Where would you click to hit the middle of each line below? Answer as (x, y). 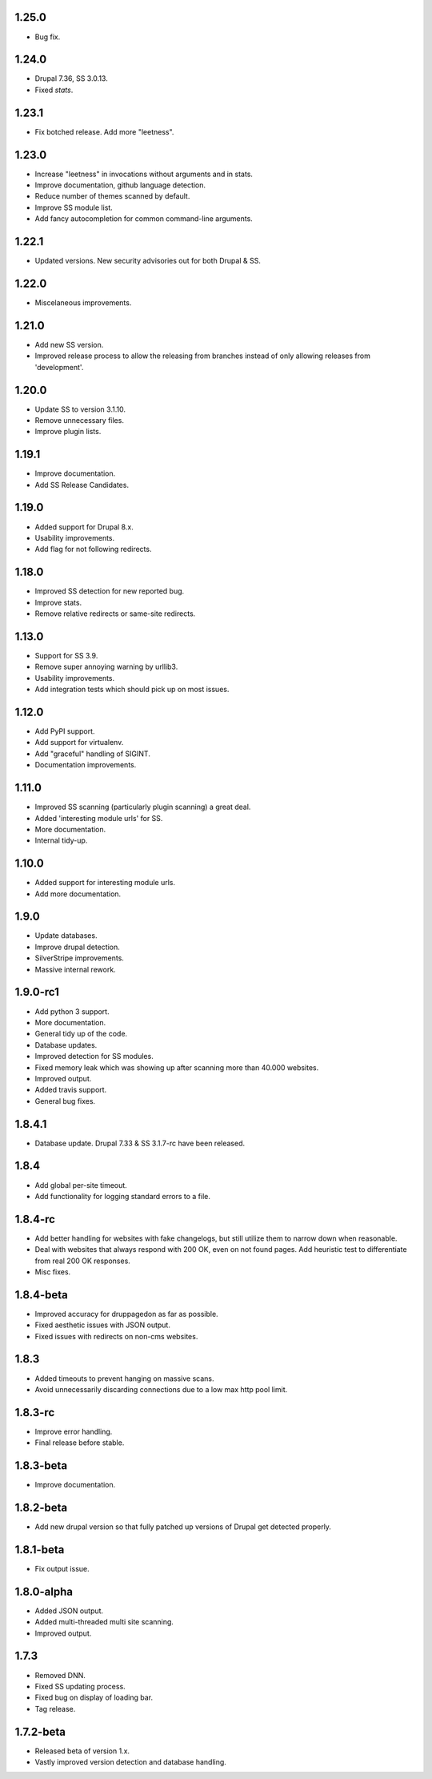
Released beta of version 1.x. (82, 1751)
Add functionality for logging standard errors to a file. (123, 1196)
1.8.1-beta (40, 1550)
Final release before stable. (80, 1443)
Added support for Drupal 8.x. (84, 527)
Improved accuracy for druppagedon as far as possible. (127, 1314)
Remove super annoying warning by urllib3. (106, 667)
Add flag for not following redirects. (93, 549)
